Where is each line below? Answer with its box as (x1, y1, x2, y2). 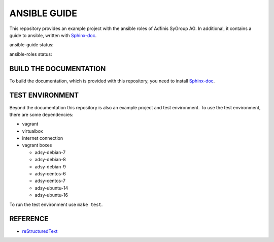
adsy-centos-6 (35, 171, 66, 177)
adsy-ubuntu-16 (35, 192, 68, 198)
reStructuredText (22, 228, 58, 234)
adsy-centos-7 (35, 178, 66, 184)
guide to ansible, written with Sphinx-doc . (9, 32, 97, 38)
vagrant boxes (22, 142, 52, 148)
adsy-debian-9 (35, 163, 66, 170)
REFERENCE (9, 215, 49, 223)
